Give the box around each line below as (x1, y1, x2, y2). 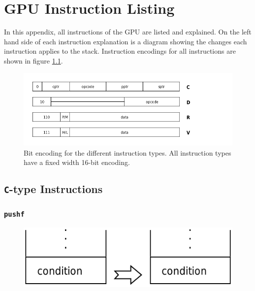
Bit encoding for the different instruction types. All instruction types (24, 147, 231, 158)
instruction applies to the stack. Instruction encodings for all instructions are (4, 46, 236, 56)
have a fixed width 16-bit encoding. (24, 157, 130, 167)
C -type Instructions (4, 181, 103, 196)
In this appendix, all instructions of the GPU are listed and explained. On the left (4, 27, 252, 37)
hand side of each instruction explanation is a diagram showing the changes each (4, 36, 247, 46)
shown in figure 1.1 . (4, 55, 63, 65)
